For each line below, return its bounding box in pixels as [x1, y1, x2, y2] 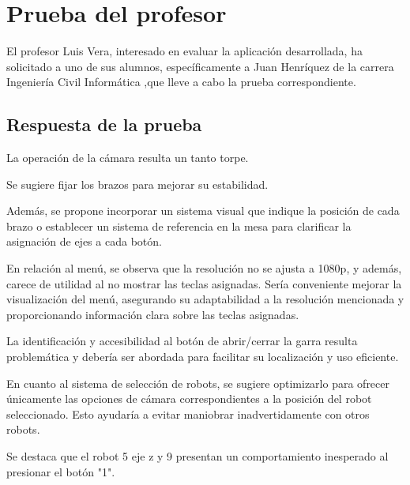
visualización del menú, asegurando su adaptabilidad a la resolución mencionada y [6, 291, 404, 307]
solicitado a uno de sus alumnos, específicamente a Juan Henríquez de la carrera [6, 58, 394, 74]
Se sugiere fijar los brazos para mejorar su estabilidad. [6, 175, 269, 192]
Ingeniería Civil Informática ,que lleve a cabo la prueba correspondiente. [6, 73, 356, 90]
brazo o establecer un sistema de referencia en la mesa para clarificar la [6, 217, 352, 234]
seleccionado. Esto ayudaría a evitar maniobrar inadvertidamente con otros [6, 405, 370, 422]
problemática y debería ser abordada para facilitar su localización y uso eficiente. [6, 348, 399, 365]
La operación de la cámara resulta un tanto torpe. [6, 149, 249, 166]
